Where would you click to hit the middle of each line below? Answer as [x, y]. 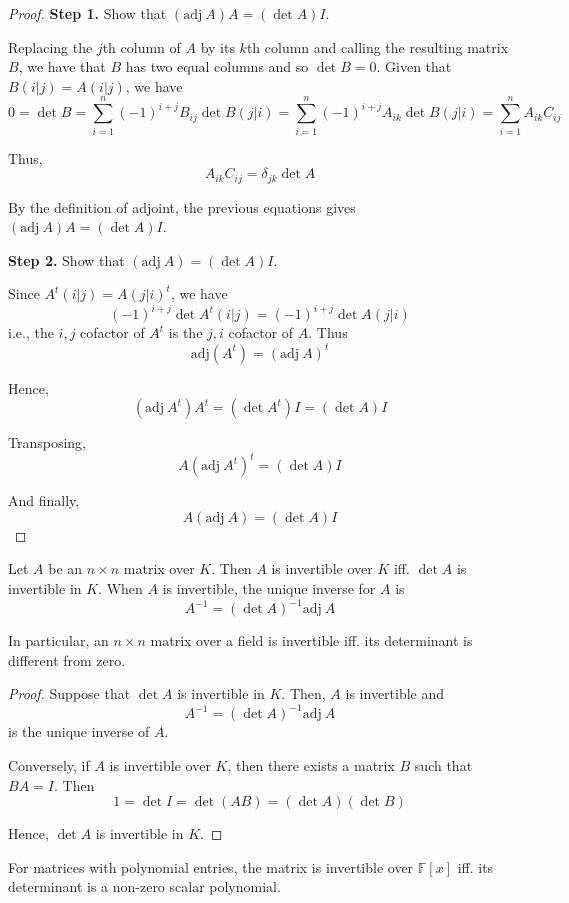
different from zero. [67, 659]
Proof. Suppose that [69, 693]
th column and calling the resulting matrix [377, 46]
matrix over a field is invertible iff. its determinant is [311, 640]
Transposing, [47, 442]
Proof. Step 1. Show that [87, 13]
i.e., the [31, 332]
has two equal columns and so [217, 66]
